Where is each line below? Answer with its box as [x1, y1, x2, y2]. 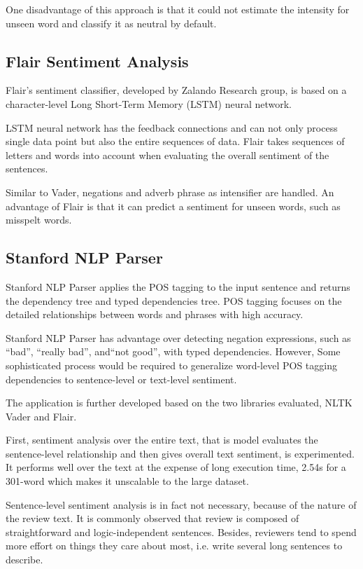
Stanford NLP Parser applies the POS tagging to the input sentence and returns [6, 279, 350, 294]
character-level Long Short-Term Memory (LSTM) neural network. [6, 96, 292, 111]
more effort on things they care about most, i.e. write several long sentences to [6, 538, 343, 553]
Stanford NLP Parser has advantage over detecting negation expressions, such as [6, 330, 351, 345]
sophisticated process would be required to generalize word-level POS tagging [6, 357, 337, 372]
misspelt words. [6, 212, 72, 227]
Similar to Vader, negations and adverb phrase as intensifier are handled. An [6, 184, 334, 199]
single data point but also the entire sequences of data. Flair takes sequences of [6, 134, 345, 149]
